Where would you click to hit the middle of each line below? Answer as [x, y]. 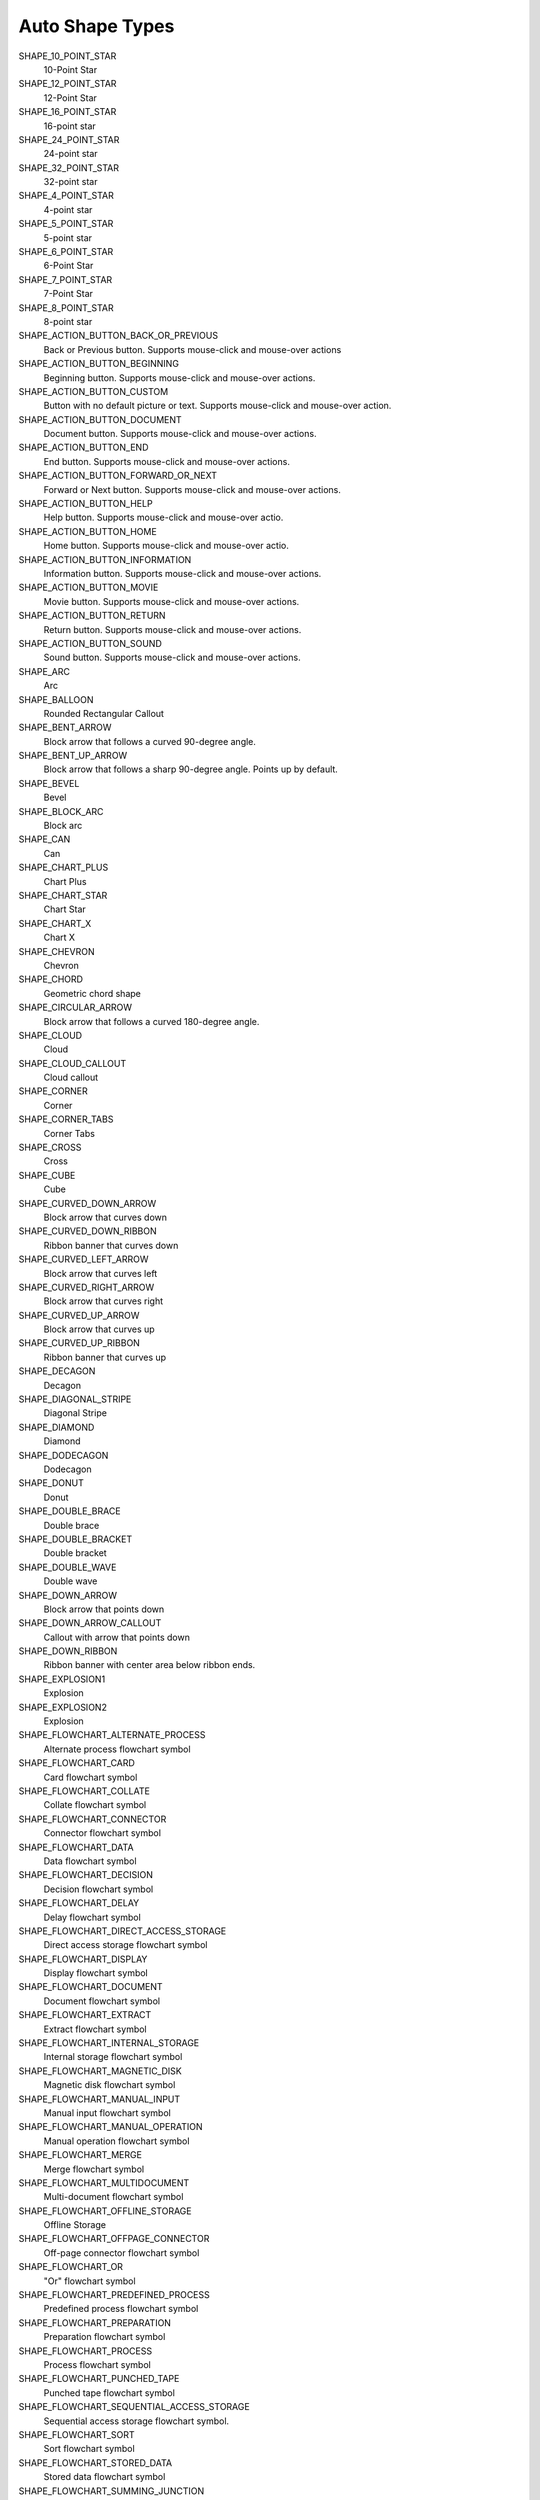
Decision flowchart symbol [98, 1889]
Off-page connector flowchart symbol [121, 2252]
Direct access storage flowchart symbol [125, 1945]
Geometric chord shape [92, 993]
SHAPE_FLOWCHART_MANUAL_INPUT [99, 2099]
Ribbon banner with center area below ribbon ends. [149, 1665]
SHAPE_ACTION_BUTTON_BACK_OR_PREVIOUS [118, 336]
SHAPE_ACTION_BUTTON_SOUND [90, 643]
